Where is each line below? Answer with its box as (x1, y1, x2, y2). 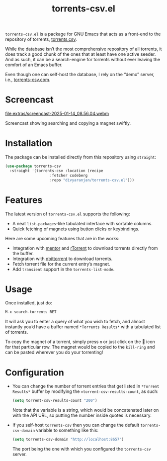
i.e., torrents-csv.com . (5, 77, 51, 83)
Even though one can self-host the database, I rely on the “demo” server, (5, 72, 155, 78)
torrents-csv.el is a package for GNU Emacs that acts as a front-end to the (5, 31, 161, 37)
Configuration (5, 367, 65, 378)
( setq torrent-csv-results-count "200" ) (12, 398, 97, 403)
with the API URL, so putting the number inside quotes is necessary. (12, 412, 152, 418)
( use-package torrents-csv (5, 164, 61, 169)
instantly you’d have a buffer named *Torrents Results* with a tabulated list (5, 324, 161, 330)
